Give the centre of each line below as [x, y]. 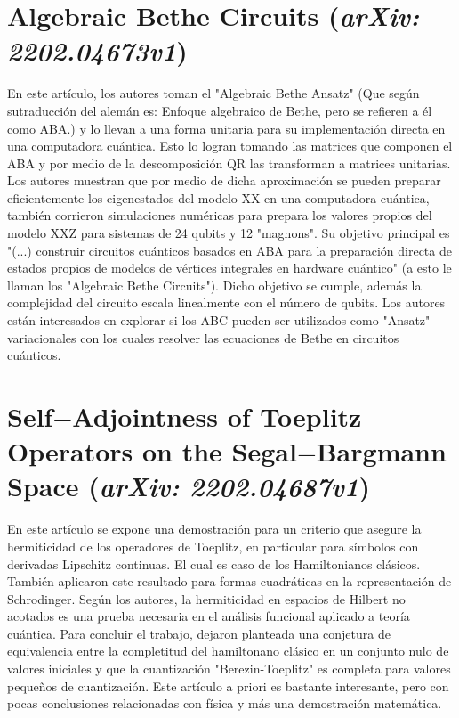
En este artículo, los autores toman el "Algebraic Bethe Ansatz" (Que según [213, 93]
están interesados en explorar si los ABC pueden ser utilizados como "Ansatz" [219, 320]
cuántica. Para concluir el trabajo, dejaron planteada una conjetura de [199, 633]
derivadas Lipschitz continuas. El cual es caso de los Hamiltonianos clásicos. [214, 563]
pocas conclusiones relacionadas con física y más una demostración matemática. [225, 703]
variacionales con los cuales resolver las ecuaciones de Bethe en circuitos [203, 337]
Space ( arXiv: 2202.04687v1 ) [189, 486]
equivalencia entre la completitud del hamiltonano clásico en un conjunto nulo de [228, 651]
